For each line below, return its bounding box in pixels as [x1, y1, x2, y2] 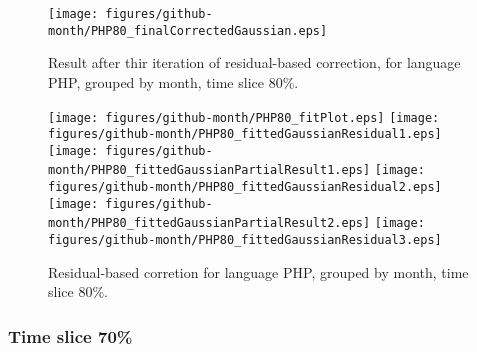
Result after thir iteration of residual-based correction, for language [48, 52, 461, 73]
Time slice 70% [8, 323, 133, 348]
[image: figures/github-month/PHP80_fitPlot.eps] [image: [48, 110, 440, 125]
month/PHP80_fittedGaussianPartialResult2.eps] [48, 216, 371, 231]
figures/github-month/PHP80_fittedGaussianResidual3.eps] [48, 233, 442, 248]
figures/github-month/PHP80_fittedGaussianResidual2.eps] [48, 180, 442, 195]
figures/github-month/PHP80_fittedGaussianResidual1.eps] [48, 127, 442, 142]
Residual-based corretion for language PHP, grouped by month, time [48, 261, 469, 282]
